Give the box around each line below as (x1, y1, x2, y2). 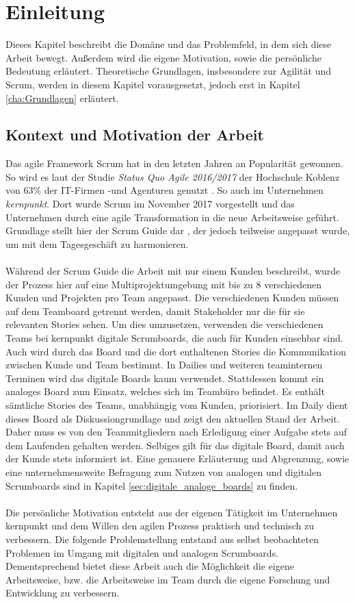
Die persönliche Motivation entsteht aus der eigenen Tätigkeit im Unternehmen (5, 505, 338, 519)
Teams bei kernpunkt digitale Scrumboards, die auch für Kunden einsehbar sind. (5, 331, 343, 345)
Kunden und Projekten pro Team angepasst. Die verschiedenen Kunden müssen (5, 290, 339, 305)
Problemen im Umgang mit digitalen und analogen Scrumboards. (5, 545, 279, 559)
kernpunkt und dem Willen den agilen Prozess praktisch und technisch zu (5, 518, 314, 533)
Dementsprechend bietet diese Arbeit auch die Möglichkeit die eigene (5, 559, 294, 573)
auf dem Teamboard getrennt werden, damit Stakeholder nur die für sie (5, 303, 305, 318)
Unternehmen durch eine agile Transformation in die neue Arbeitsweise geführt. (5, 210, 339, 224)
